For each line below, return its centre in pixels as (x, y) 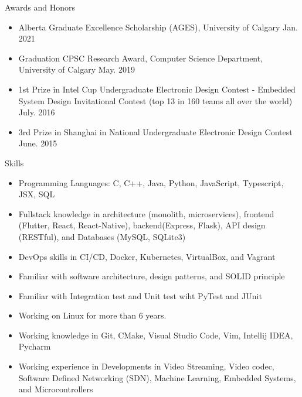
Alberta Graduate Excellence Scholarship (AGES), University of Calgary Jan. (158, 27)
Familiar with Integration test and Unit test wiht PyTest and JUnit (140, 295)
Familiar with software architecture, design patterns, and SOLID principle (152, 276)
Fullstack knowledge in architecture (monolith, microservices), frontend (146, 213)
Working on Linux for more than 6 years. (92, 315)
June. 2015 (38, 143)
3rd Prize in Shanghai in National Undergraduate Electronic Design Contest (155, 131)
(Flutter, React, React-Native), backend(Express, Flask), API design (142, 225)
